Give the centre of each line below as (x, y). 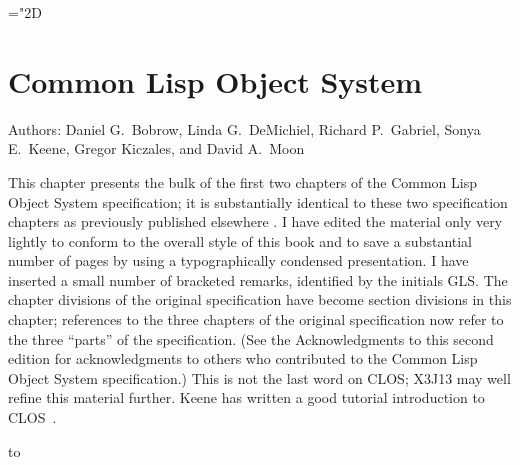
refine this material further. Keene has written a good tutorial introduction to (246, 397)
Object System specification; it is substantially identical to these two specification (258, 201)
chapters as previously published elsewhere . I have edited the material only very (255, 221)
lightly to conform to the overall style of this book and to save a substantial (240, 240)
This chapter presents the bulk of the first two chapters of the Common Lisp (242, 181)
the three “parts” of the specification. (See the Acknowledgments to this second (251, 338)
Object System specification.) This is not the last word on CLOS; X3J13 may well (259, 377)
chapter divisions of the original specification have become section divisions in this (260, 299)
